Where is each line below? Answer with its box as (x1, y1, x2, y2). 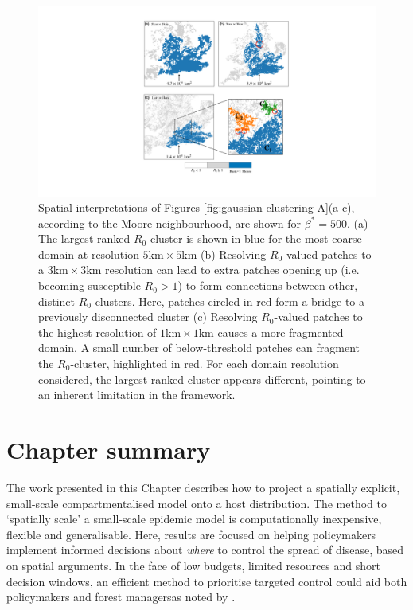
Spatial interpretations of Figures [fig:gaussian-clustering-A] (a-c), (38, 199, 355, 216)
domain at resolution (38, 245, 139, 262)
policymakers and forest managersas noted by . (6, 588, 236, 605)
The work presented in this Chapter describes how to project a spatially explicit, (6, 479, 400, 495)
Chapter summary (6, 433, 211, 465)
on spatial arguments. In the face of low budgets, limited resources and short (6, 557, 380, 573)
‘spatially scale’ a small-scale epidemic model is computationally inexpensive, (6, 510, 382, 527)
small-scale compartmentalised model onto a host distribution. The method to (6, 495, 388, 511)
